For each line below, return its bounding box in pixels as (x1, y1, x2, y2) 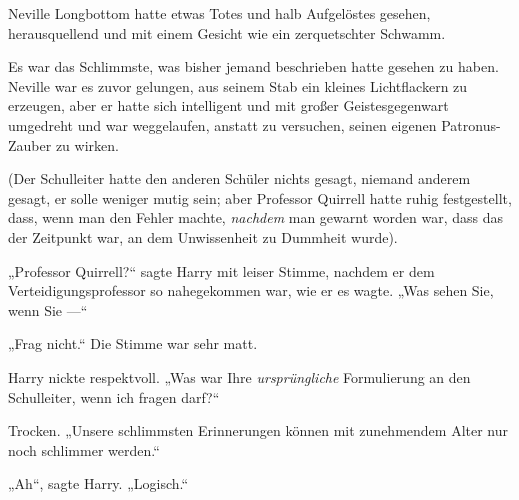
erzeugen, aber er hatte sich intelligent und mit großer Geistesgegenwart (8, 95, 449, 116)
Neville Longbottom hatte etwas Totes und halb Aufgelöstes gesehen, (8, 3, 431, 23)
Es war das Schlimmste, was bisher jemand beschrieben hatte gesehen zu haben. (8, 56, 499, 77)
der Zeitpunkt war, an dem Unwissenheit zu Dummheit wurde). (8, 226, 398, 247)
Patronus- (441, 114, 501, 135)
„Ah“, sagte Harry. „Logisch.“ (8, 473, 189, 494)
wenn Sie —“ (8, 299, 88, 320)
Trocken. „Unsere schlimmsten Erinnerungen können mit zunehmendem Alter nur (8, 420, 508, 441)
